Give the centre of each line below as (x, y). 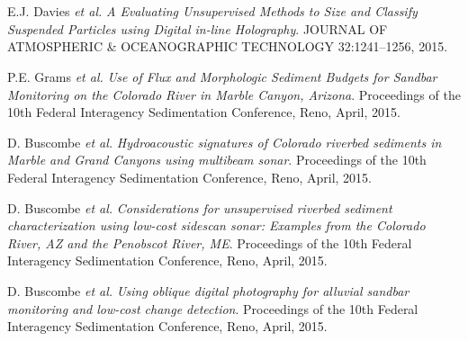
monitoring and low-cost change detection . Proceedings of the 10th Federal (213, 308)
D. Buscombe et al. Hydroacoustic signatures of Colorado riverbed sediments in (225, 142)
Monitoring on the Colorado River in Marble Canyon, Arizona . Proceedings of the (234, 94)
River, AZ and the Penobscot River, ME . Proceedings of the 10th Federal (210, 242)
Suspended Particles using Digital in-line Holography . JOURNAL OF (198, 28)
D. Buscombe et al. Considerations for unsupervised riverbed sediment (200, 207)
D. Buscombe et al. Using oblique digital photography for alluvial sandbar (208, 290)
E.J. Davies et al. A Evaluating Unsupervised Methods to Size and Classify (212, 11)
